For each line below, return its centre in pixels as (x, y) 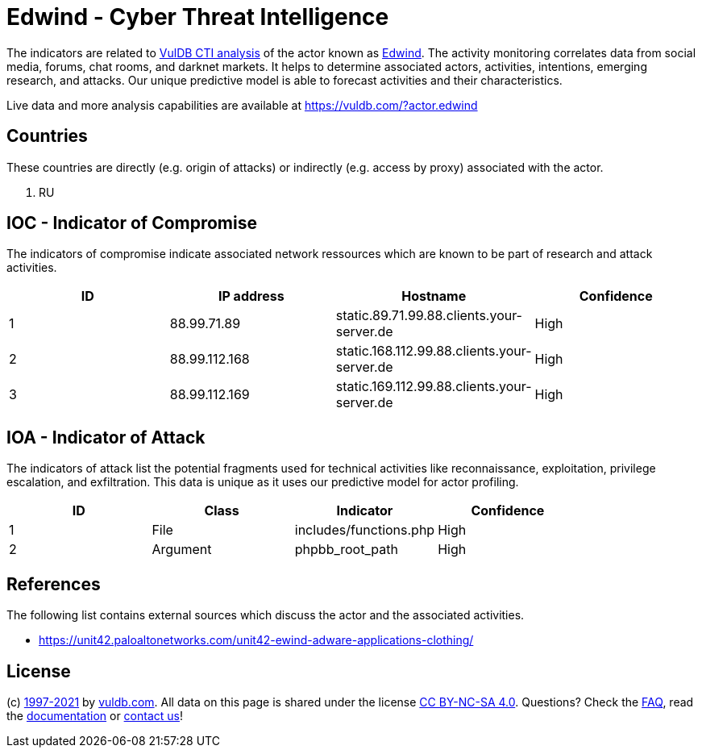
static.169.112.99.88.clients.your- (434, 387)
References (54, 584)
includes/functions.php (365, 530)
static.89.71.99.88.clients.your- (429, 316)
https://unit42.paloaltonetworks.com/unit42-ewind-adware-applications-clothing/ (256, 640)
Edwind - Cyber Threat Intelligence (198, 17)
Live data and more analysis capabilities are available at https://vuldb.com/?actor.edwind (242, 105)
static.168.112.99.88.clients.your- (434, 351)
